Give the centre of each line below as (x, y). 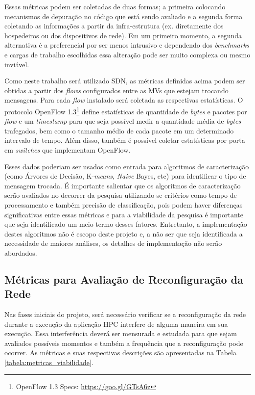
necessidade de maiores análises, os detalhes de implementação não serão (113, 243)
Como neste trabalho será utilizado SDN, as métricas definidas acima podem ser (125, 81)
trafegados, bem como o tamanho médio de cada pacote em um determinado (119, 130)
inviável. (17, 64)
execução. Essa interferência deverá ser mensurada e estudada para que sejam (121, 333)
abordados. (21, 252)
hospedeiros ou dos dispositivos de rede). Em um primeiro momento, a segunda (123, 35)
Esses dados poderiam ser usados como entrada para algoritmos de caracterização (127, 166)
